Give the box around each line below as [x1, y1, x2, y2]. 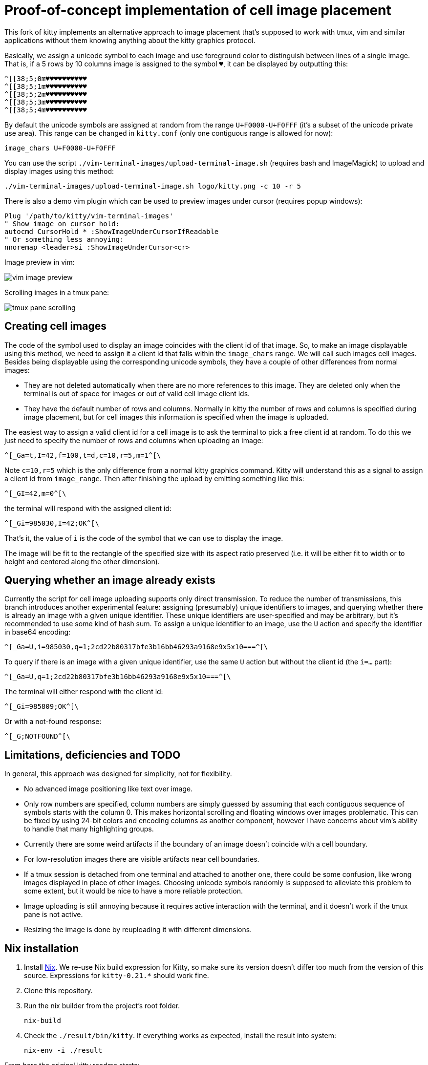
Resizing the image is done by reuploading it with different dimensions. [24, 925, 252, 934]
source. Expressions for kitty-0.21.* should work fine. [24, 971, 209, 980]
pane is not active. [24, 910, 83, 919]
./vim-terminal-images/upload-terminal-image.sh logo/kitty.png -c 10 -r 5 [4, 182, 301, 190]
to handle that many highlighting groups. [24, 825, 154, 833]
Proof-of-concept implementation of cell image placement [4, 2, 391, 19]
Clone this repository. [24, 986, 93, 995]
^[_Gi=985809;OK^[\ [4, 703, 79, 711]
